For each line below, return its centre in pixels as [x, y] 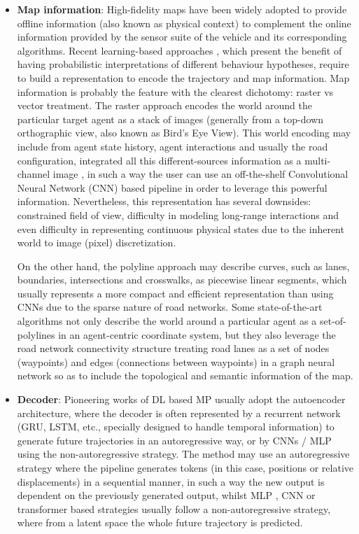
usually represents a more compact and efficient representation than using [175, 293]
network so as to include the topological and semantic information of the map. [185, 375]
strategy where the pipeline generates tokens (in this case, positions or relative [185, 468]
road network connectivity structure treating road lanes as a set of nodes [173, 348]
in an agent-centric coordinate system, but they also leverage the [197, 334]
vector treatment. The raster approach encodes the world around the [164, 105]
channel [34, 174]
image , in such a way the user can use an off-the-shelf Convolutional [200, 174]
